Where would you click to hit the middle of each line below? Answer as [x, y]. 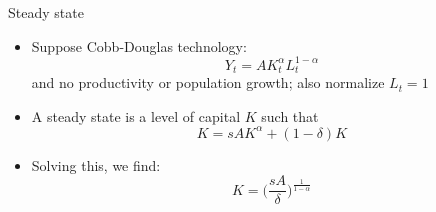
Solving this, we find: [96, 164]
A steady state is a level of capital [136, 115]
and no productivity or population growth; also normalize [208, 82]
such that [290, 115]
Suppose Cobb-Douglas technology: [139, 45]
